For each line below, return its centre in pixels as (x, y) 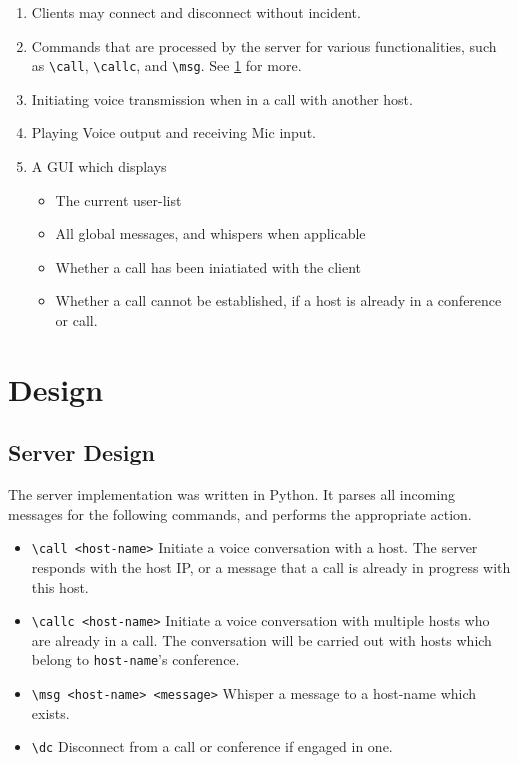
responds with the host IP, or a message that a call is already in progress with (271, 567)
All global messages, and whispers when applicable (210, 233)
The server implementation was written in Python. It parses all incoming (232, 494)
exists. (50, 712)
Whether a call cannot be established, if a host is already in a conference (278, 300)
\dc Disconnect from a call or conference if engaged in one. (212, 746)
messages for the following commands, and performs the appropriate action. (240, 513)
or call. (76, 320)
